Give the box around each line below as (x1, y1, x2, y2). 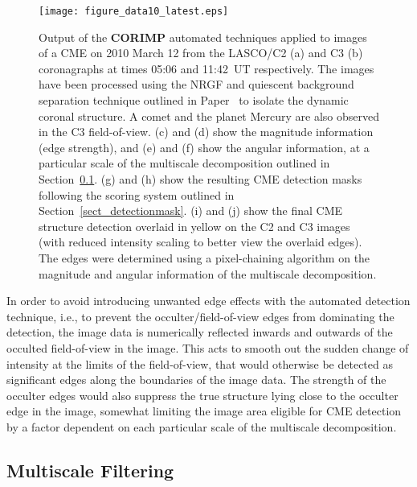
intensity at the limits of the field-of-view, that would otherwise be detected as (6, 355, 393, 372)
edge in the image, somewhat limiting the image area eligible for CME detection (6, 402, 402, 419)
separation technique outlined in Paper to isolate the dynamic (39, 92, 349, 109)
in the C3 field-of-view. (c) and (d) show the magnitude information (39, 123, 374, 140)
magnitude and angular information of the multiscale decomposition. (39, 265, 377, 282)
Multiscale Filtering (6, 457, 174, 482)
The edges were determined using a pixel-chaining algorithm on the (39, 249, 370, 266)
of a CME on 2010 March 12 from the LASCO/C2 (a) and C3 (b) (39, 44, 363, 61)
